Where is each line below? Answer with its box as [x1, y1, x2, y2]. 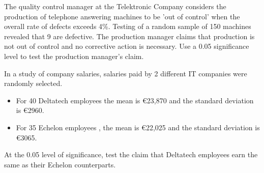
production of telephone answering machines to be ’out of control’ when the [4, 11, 240, 21]
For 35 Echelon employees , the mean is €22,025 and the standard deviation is [16, 122, 260, 132]
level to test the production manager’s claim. [4, 50, 144, 61]
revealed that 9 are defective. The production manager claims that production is [4, 31, 255, 41]
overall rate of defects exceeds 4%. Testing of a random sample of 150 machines [4, 21, 251, 32]
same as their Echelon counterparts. [4, 159, 116, 169]
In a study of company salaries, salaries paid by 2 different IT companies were [4, 68, 247, 78]
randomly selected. [4, 78, 63, 89]
